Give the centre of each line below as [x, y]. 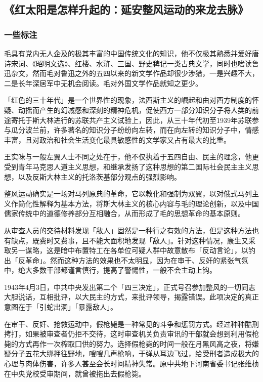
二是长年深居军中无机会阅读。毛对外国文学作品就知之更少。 [103, 83]
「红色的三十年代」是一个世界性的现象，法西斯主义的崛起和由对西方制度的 [128, 100]
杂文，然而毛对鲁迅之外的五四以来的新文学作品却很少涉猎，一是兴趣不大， [135, 73]
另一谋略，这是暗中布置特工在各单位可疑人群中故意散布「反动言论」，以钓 [133, 250]
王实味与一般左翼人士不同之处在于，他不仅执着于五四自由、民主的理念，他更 [131, 157]
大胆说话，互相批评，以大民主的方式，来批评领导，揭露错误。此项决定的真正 [131, 297]
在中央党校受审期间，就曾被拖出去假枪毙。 [75, 373]
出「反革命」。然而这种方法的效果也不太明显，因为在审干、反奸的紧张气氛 [126, 260]
